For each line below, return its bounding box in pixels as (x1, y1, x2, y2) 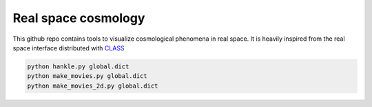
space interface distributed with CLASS (12, 43, 125, 52)
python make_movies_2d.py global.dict (27, 81, 158, 90)
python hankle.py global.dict (27, 62, 130, 70)
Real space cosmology (12, 10, 145, 26)
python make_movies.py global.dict (27, 72, 147, 80)
